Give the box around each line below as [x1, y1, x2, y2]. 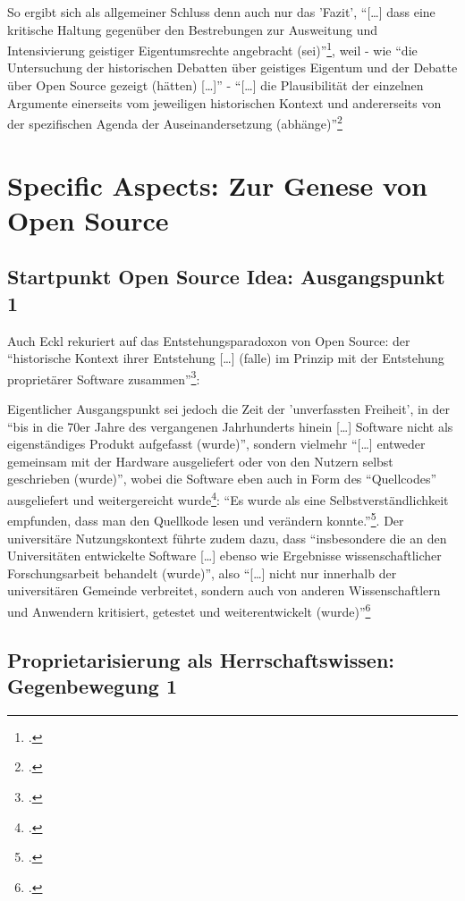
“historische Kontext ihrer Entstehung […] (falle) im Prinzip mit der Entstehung [7, 349, 444, 367]
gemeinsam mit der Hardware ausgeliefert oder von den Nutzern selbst [7, 451, 393, 470]
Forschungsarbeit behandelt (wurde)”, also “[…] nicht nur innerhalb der [7, 563, 397, 582]
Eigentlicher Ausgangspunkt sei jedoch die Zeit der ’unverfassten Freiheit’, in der [7, 400, 450, 418]
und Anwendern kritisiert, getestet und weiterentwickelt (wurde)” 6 [7, 599, 371, 620]
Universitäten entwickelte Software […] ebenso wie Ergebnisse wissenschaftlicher [7, 546, 442, 565]
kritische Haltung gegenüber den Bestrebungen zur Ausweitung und [7, 20, 377, 38]
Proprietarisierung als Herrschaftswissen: [7, 645, 394, 673]
